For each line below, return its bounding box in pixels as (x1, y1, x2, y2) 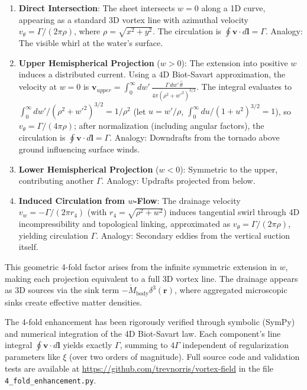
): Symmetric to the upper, (180, 162, 278, 175)
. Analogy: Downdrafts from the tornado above (109, 131, 280, 144)
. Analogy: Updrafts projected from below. (101, 174, 256, 187)
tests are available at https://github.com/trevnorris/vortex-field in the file (5, 362, 273, 374)
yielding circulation (18, 229, 88, 241)
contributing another (18, 174, 94, 187)
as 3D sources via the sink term (5, 284, 119, 296)
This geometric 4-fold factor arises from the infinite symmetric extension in (5, 260, 277, 272)
